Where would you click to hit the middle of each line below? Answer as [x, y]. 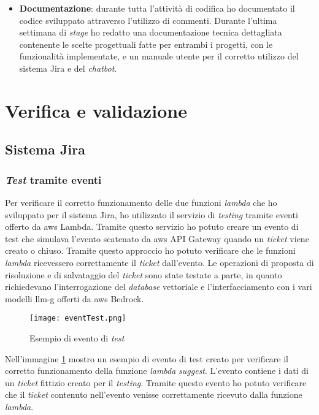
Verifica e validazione [96, 110]
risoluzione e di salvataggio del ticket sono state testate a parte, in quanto [144, 274]
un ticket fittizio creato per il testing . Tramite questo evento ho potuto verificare [156, 382]
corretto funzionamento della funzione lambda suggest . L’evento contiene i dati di [157, 371]
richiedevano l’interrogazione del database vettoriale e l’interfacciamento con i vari [159, 287]
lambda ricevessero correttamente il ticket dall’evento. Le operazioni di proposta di [159, 262]
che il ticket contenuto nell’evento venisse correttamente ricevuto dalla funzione [154, 394]
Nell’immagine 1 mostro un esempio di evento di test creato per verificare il [147, 358]
